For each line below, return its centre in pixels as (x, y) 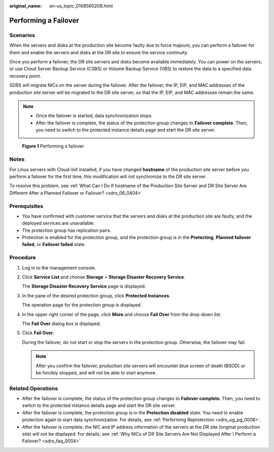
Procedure (23, 258)
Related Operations (34, 388)
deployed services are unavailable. (58, 223)
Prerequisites (26, 206)
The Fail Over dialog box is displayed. (61, 323)
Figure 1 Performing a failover (53, 146)
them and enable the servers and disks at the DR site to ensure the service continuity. (99, 52)
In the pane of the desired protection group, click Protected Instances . (96, 295)
